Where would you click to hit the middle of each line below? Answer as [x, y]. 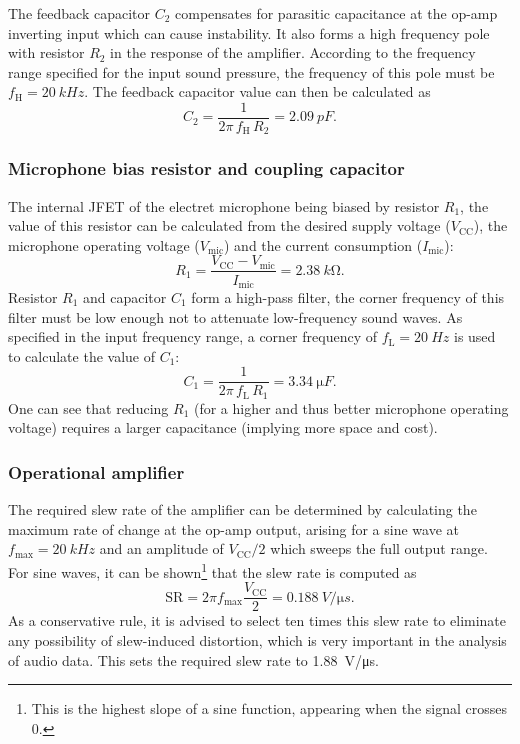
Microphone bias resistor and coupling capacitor [206, 168]
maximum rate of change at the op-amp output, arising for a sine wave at [233, 528]
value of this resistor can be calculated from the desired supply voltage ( [229, 225]
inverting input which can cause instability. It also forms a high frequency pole [249, 32]
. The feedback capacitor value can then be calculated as [257, 91]
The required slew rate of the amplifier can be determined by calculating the [242, 509]
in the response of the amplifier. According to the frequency [293, 52]
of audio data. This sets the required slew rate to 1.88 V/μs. [193, 659]
